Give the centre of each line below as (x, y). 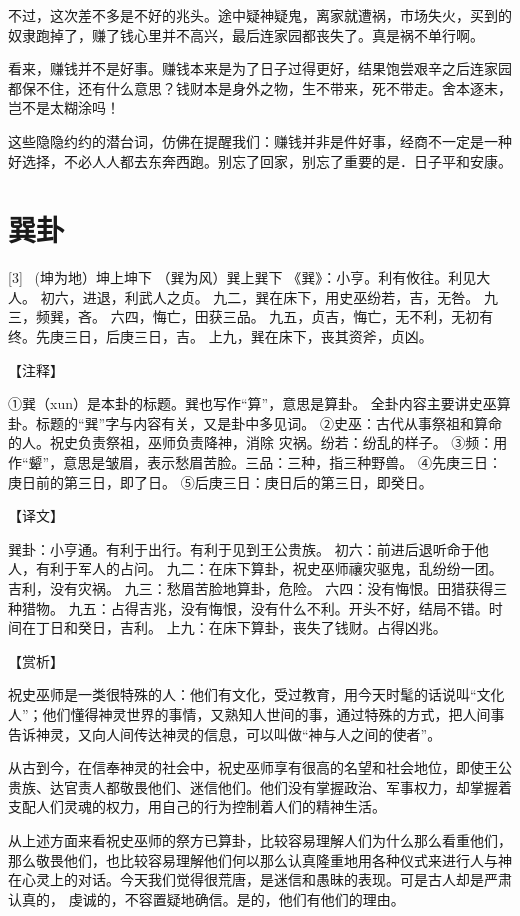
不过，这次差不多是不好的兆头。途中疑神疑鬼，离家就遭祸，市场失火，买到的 (260, 15)
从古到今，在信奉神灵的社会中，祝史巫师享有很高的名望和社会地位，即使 (246, 767)
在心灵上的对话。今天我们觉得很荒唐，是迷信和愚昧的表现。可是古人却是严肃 (260, 879)
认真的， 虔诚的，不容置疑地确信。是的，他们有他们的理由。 (206, 898)
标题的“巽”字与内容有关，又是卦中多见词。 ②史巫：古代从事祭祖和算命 (268, 422)
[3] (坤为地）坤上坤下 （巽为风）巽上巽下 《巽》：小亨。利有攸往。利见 (242, 277)
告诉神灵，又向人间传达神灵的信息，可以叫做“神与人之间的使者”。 (225, 733)
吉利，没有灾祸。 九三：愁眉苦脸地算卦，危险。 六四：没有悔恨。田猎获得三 (258, 588)
